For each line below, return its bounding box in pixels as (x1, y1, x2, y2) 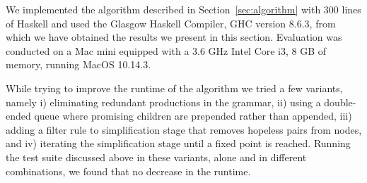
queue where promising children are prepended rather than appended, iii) (34, 108, 352, 123)
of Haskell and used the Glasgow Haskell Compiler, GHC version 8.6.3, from (6, 15, 336, 30)
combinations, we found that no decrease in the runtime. (6, 163, 251, 178)
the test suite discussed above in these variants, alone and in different (6, 149, 307, 164)
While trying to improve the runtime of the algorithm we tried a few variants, (6, 80, 343, 95)
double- (324, 94, 356, 109)
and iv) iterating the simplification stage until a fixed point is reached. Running (6, 136, 351, 151)
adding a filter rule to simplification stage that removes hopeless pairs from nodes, (6, 122, 362, 137)
